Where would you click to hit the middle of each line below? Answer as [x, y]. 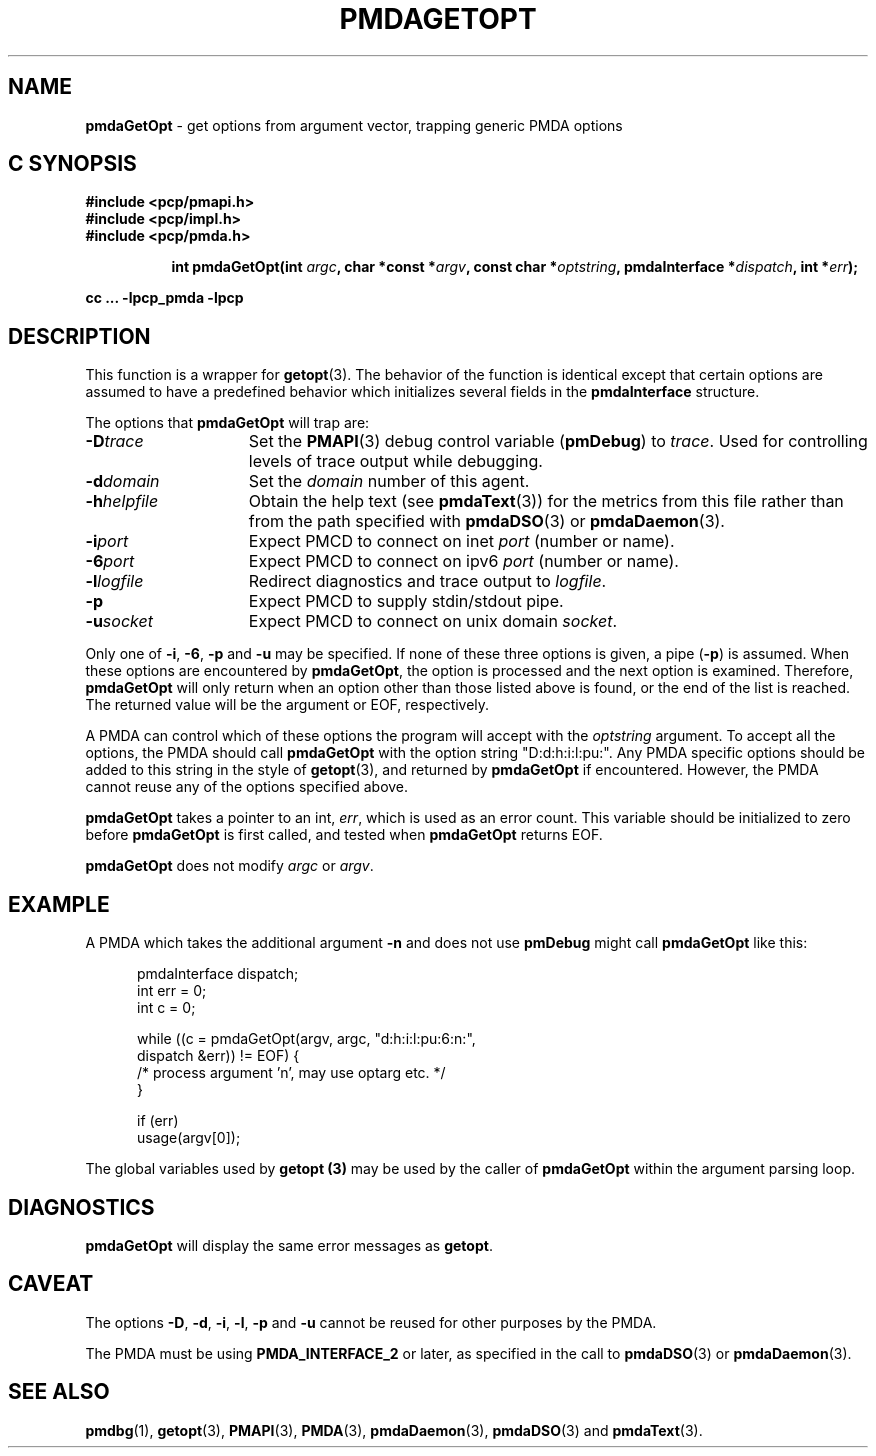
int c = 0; [166, 1008]
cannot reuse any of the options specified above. [247, 787]
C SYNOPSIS [72, 164]
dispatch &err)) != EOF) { [218, 1056]
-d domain [122, 481]
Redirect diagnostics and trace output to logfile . [427, 581]
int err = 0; [172, 991]
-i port [107, 541]
